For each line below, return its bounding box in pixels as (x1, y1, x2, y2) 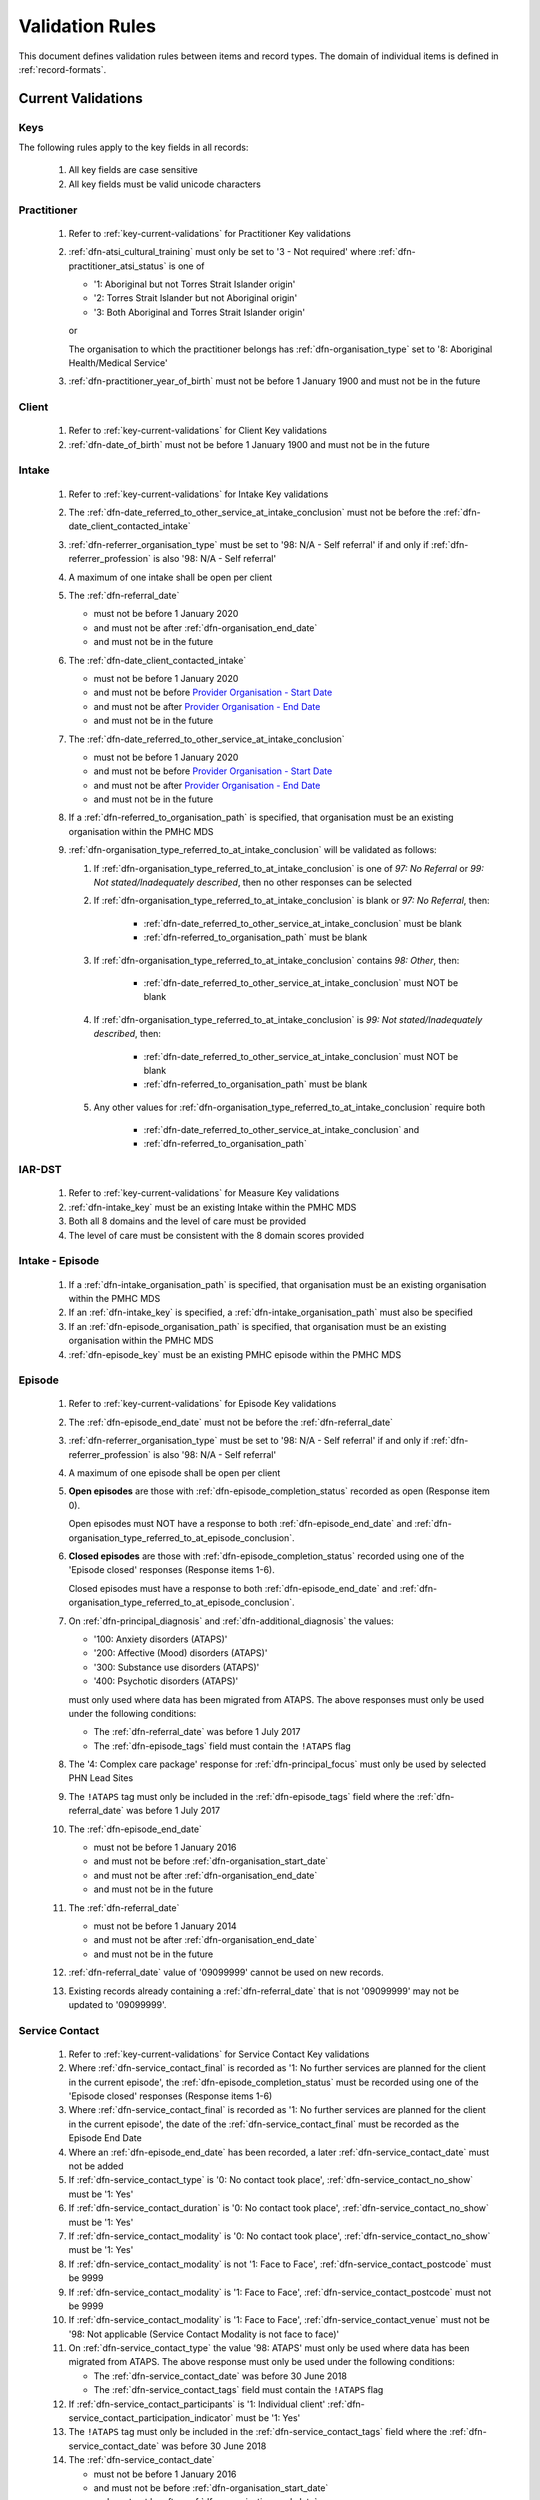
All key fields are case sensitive (68, 164, 199, 176)
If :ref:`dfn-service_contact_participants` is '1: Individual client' (68, 2398, 326, 2410)
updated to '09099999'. (68, 1998, 167, 2010)
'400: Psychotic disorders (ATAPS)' (93, 1675, 239, 1687)
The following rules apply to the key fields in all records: (18, 141, 249, 154)
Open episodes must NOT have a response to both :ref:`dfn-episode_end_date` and (68, 1518, 413, 1530)
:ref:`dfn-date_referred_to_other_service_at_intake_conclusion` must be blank (143, 917, 462, 929)
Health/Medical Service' (68, 356, 169, 369)
